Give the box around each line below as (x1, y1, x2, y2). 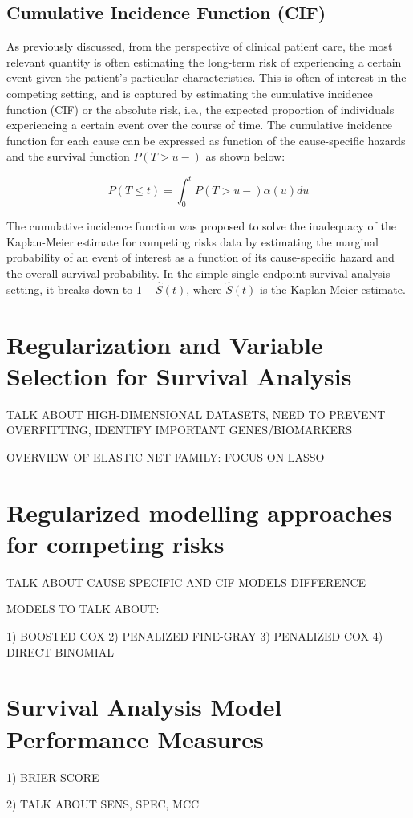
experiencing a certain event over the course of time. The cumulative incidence (6, 116, 392, 133)
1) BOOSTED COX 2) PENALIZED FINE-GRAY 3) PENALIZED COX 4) (6, 628, 383, 645)
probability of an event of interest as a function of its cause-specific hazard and (6, 249, 395, 266)
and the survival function (6, 148, 130, 165)
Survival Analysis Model (6, 690, 282, 723)
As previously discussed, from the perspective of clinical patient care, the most (6, 38, 393, 55)
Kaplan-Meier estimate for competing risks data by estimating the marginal (6, 233, 379, 250)
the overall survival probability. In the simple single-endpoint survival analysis (6, 265, 391, 282)
